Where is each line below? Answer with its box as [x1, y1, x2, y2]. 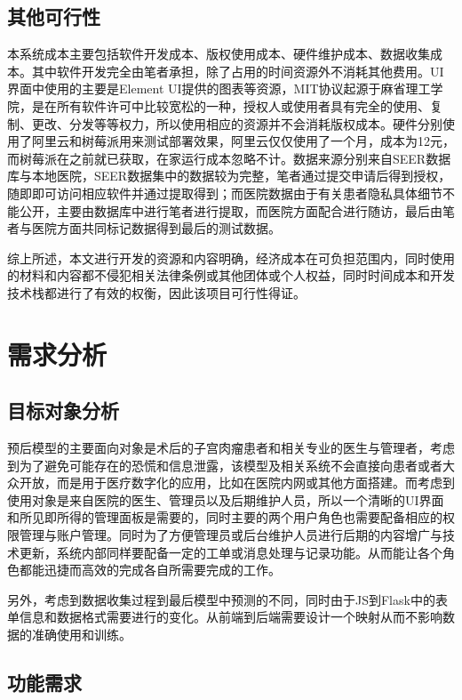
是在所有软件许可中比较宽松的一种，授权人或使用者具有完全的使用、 [31, 96, 430, 115]
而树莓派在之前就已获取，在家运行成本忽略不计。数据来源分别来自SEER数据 [7, 149, 451, 167]
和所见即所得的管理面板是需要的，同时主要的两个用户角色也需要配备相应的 [7, 508, 442, 527]
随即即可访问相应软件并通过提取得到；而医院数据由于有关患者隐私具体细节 [7, 183, 442, 202]
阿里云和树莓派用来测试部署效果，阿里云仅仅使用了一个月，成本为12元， [31, 132, 455, 150]
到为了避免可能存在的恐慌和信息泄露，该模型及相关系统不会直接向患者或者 [7, 455, 442, 474]
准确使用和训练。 [31, 625, 131, 644]
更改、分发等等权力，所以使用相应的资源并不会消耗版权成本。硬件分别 [31, 114, 442, 133]
